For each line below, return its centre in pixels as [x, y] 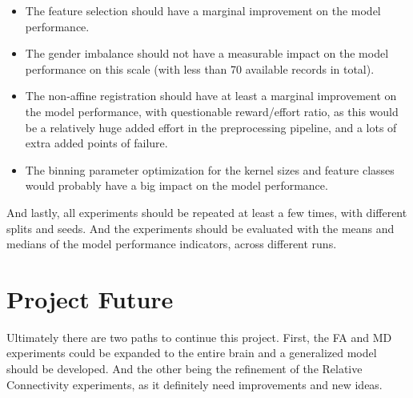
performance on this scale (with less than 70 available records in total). [200, 68]
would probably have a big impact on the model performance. [176, 185]
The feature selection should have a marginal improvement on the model [203, 10]
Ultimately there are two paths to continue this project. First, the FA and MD [199, 337]
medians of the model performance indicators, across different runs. [172, 244]
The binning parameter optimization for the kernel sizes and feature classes [210, 169]
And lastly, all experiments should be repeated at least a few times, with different [207, 212]
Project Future [90, 298]
